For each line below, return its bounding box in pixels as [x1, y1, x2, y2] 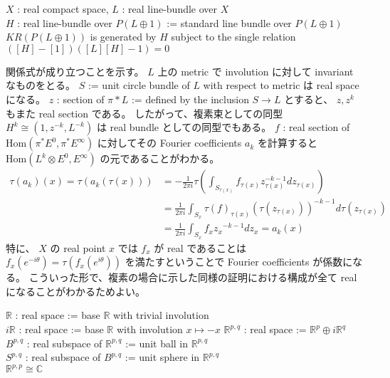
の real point [50, 240, 106, 255]
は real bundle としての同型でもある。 [96, 120, 272, 135]
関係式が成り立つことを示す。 [6, 63, 144, 78]
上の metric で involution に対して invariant [157, 63, 354, 78]
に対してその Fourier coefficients [97, 135, 242, 150]
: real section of [283, 120, 350, 135]
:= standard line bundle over [167, 15, 292, 30]
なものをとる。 [6, 78, 75, 93]
